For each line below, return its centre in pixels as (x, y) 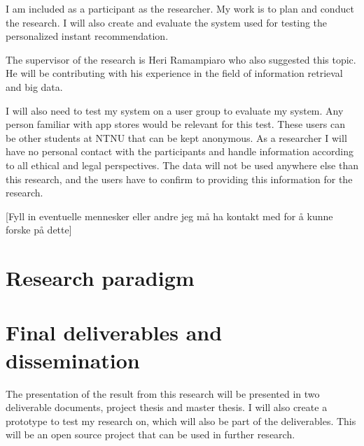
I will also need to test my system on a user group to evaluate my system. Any (175, 110)
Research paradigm (100, 278)
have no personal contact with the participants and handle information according (180, 151)
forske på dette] (39, 230)
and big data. (34, 86)
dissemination (73, 360)
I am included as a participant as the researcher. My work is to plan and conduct (180, 8)
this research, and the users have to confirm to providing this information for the (179, 179)
